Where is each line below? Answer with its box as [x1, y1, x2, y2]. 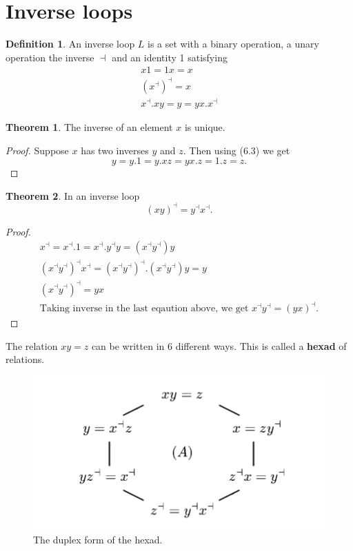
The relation [6, 338, 58, 353]
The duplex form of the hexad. [33, 532, 163, 547]
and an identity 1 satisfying [112, 50, 228, 64]
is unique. [184, 119, 225, 134]
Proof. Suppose [6, 143, 69, 157]
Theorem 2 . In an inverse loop [6, 188, 140, 202]
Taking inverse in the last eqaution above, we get [39, 304, 249, 314]
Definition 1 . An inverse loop [6, 37, 135, 51]
